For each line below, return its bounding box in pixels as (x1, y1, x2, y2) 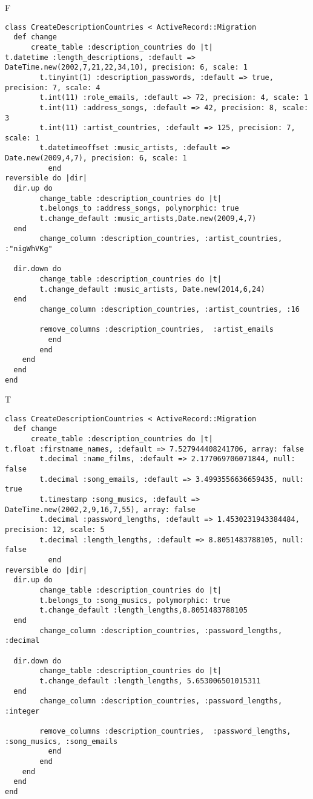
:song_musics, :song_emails (5, 737, 118, 746)
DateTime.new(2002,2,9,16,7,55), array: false (5, 505, 196, 514)
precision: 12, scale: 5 (5, 525, 105, 534)
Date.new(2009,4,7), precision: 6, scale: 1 (5, 154, 187, 163)
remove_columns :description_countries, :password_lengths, (39, 727, 291, 736)
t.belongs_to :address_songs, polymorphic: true (39, 204, 239, 213)
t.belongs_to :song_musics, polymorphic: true (39, 596, 231, 605)
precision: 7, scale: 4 (5, 83, 100, 92)
